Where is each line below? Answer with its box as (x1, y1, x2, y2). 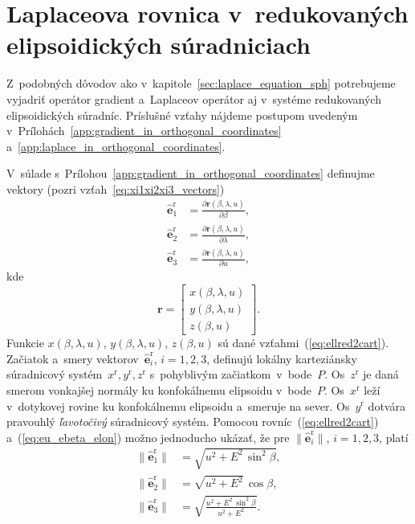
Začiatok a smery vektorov (6, 350, 139, 366)
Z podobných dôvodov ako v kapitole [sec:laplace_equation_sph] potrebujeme (6, 75, 396, 92)
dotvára (368, 397, 405, 414)
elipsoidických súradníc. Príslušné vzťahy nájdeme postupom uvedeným (6, 106, 358, 123)
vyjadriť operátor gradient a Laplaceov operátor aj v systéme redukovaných (6, 90, 381, 107)
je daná (363, 366, 399, 383)
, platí (379, 428, 409, 445)
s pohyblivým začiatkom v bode (149, 366, 312, 383)
